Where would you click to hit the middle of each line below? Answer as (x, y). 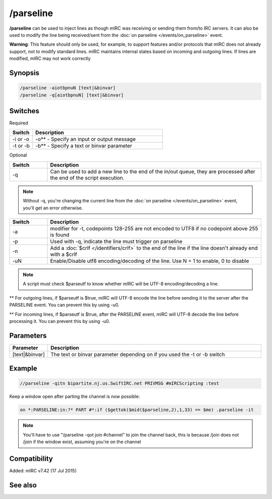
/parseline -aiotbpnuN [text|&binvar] (68, 88)
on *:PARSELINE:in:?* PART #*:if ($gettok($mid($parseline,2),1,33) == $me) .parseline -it (137, 410)
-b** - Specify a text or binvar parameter (84, 146)
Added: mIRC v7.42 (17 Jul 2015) (43, 471)
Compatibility (31, 458)
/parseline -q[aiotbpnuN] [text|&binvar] (72, 95)
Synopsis (24, 73)
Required (19, 123)
